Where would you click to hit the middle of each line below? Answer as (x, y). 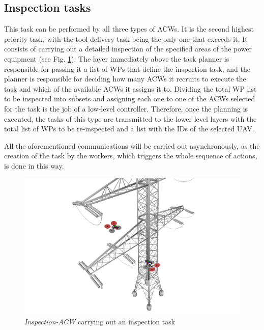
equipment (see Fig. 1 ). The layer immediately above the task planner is (117, 58)
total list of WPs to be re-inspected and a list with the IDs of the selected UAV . (129, 129)
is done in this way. (34, 165)
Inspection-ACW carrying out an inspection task (100, 321)
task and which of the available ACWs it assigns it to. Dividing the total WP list (130, 88)
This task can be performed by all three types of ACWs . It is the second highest (129, 29)
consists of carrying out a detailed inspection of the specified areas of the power (128, 49)
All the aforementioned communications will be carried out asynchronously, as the (132, 145)
